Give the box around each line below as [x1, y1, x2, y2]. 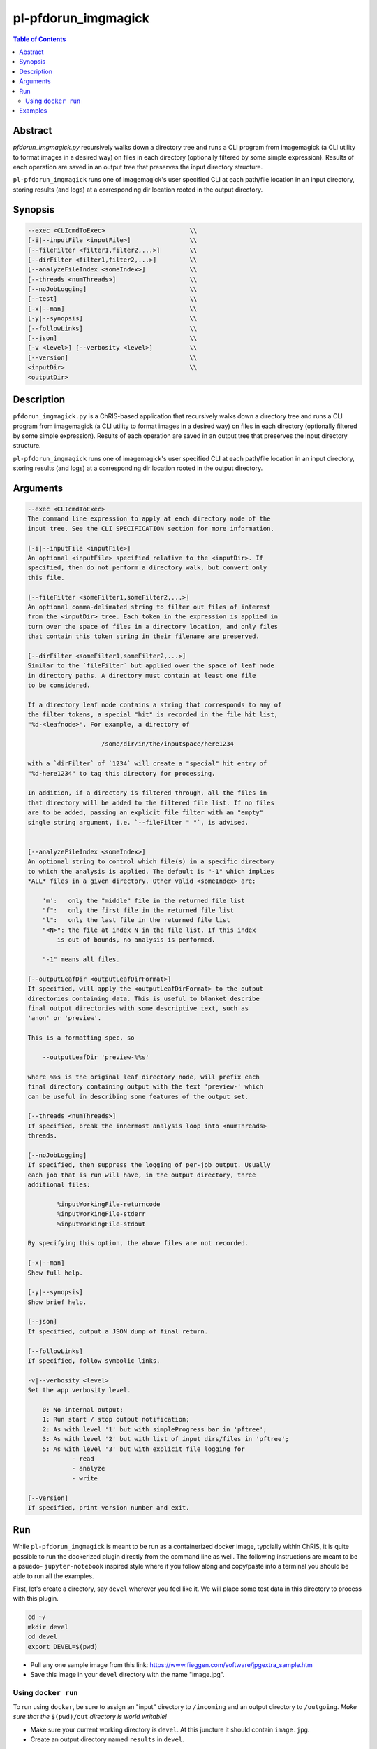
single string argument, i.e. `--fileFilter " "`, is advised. [27, 819, 249, 826]
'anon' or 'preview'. [27, 1014, 102, 1022]
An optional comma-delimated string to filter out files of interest [27, 602, 271, 611]
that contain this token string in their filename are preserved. [27, 632, 260, 640]
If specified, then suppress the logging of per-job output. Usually [27, 1161, 271, 1169]
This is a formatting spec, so [27, 1034, 135, 1042]
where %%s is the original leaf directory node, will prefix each [27, 1072, 260, 1081]
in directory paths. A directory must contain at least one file [27, 672, 256, 679]
